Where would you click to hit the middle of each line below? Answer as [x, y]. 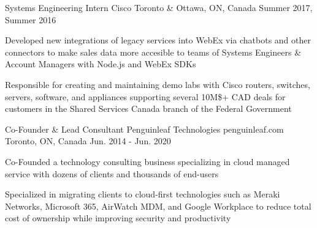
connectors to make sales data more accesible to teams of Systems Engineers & [153, 52]
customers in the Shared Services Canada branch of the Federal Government [148, 108]
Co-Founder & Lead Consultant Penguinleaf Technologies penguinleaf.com [144, 129]
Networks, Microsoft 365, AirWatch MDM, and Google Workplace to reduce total [158, 206]
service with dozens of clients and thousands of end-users [112, 173]
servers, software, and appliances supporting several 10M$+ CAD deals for [145, 96]
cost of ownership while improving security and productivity [118, 218]
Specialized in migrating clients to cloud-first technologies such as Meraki [143, 194]
